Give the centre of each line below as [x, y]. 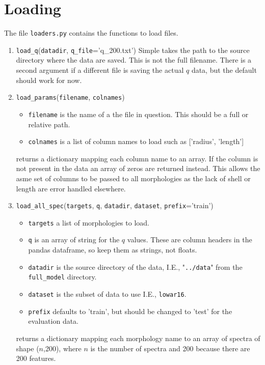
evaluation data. [53, 321]
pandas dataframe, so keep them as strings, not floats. [113, 250]
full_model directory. [62, 277]
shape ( [28, 348]
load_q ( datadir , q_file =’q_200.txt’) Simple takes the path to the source [133, 50]
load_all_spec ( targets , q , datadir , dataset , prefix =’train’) [115, 205]
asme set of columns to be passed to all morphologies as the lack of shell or [133, 178]
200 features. [36, 358]
